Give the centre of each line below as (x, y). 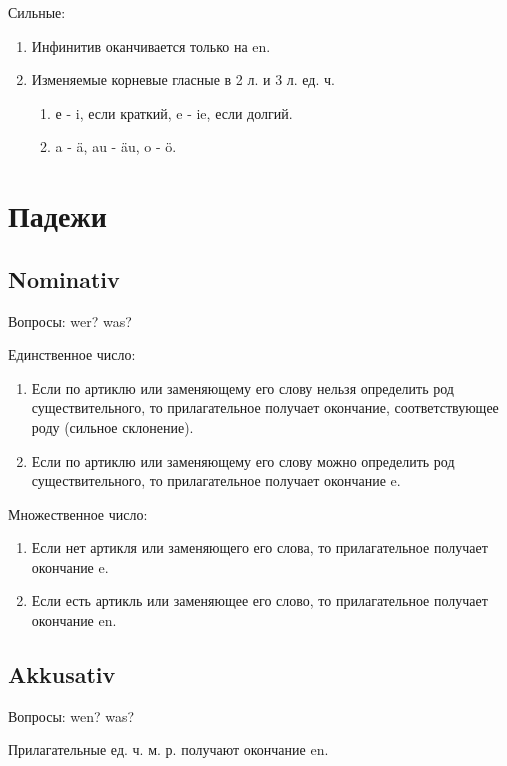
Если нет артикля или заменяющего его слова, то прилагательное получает (259, 547)
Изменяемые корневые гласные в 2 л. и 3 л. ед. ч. (183, 79)
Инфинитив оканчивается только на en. (151, 45)
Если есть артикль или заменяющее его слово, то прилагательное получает (259, 600)
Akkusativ (62, 674)
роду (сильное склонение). (112, 426)
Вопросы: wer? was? (70, 320)
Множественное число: (78, 513)
